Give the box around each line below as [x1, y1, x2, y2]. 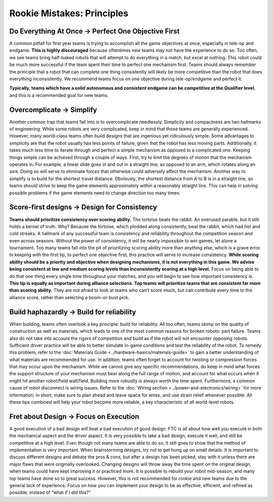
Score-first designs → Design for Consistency [9, 203, 157, 211]
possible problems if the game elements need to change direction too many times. [9, 190, 181, 196]
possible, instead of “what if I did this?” [9, 489, 91, 495]
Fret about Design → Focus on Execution [9, 412, 140, 421]
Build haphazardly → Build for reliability [9, 307, 136, 316]
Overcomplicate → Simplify [9, 105, 97, 114]
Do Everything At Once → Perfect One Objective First [9, 27, 180, 35]
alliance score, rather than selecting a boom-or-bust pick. [9, 294, 130, 300]
